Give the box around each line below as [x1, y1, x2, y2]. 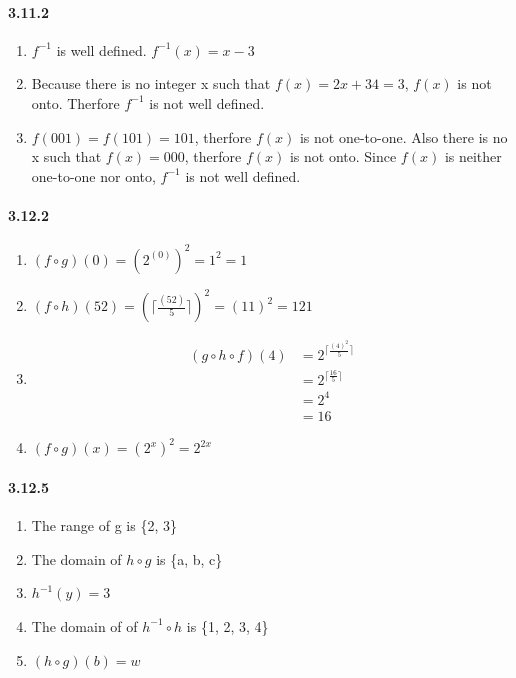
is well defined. [56, 39, 147, 60]
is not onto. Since [289, 146, 397, 167]
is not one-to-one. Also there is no [299, 126, 508, 147]
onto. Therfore [31, 92, 120, 113]
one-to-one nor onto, [31, 165, 156, 186]
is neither [444, 146, 502, 167]
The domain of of [31, 615, 138, 636]
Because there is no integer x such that [31, 73, 271, 94]
